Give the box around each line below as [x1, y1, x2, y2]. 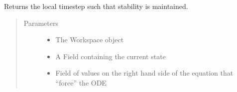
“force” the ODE [55, 77, 107, 88]
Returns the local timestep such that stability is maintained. [4, 1, 188, 11]
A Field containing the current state [55, 51, 166, 61]
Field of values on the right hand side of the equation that [55, 68, 234, 78]
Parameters [23, 17, 58, 28]
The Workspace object [55, 34, 124, 45]
